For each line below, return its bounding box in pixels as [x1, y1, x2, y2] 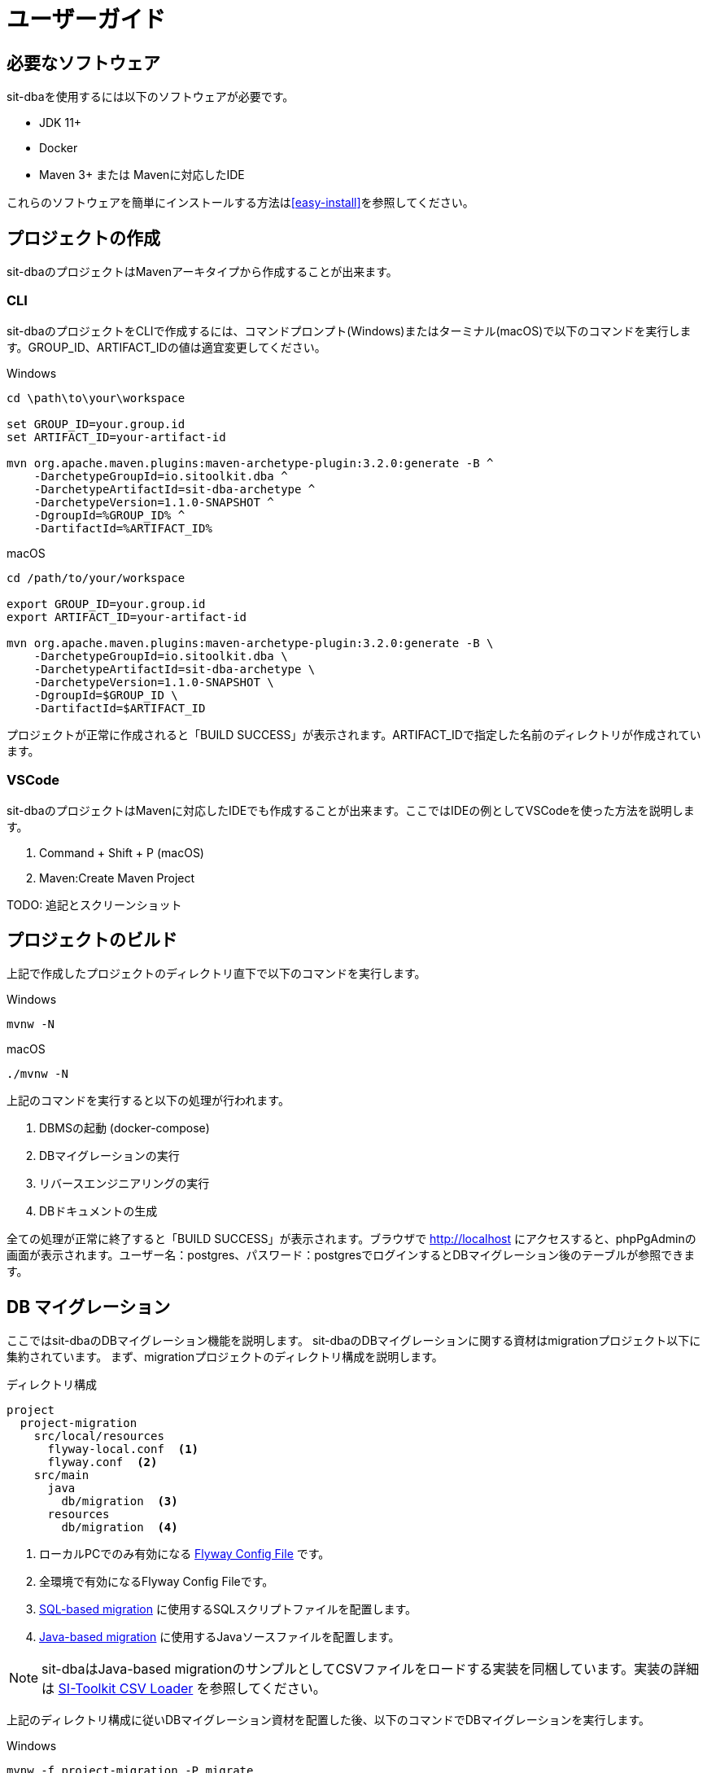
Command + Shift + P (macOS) [39, 845, 204, 860]
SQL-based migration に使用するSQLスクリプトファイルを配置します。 [39, 1602, 417, 1617]
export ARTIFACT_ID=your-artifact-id [7, 610, 247, 624]
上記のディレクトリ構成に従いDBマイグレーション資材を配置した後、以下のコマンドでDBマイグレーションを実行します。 [7, 1713, 651, 1727]
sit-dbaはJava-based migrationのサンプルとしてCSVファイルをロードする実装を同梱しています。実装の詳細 [41, 1661, 700, 1678]
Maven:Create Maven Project [39, 870, 195, 885]
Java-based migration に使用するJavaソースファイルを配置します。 [39, 1630, 400, 1644]
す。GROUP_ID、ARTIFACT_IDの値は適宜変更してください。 [7, 339, 326, 354]
